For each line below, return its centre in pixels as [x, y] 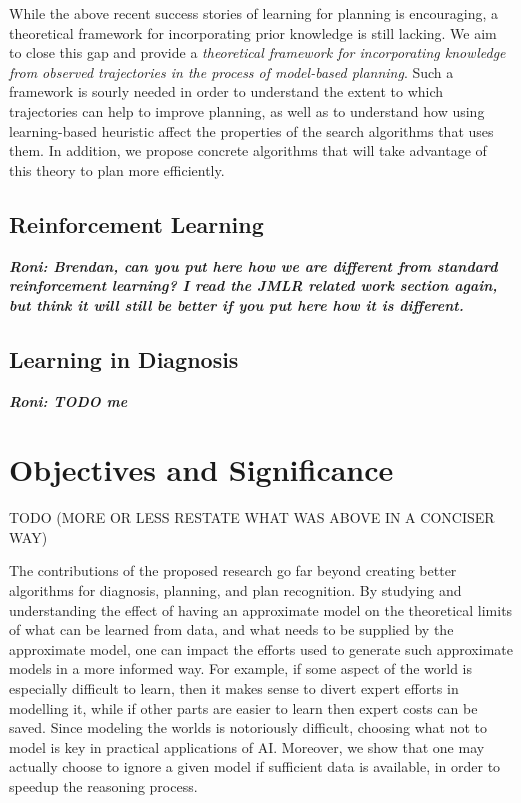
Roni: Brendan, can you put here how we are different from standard [253, 265]
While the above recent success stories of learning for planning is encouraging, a [254, 13]
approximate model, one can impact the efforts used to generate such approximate [261, 648]
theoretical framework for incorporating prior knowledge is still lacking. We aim [253, 32]
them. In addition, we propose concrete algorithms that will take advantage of [248, 150]
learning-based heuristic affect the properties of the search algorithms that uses [251, 130]
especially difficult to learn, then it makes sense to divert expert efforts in [234, 688]
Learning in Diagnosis [124, 358]
